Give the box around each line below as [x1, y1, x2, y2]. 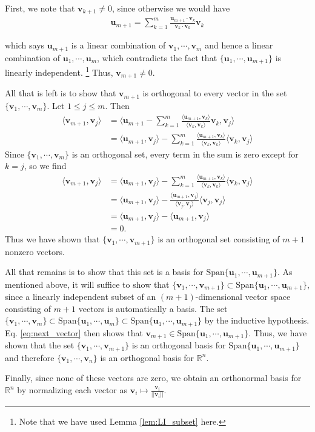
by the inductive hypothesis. [204, 314, 310, 327]
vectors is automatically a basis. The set [78, 302, 228, 314]
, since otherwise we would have [112, 2, 230, 14]
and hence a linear [205, 39, 273, 52]
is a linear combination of [71, 39, 166, 52]
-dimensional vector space [195, 290, 291, 303]
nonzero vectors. [5, 245, 65, 258]
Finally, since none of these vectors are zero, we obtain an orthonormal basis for [5, 371, 302, 384]
